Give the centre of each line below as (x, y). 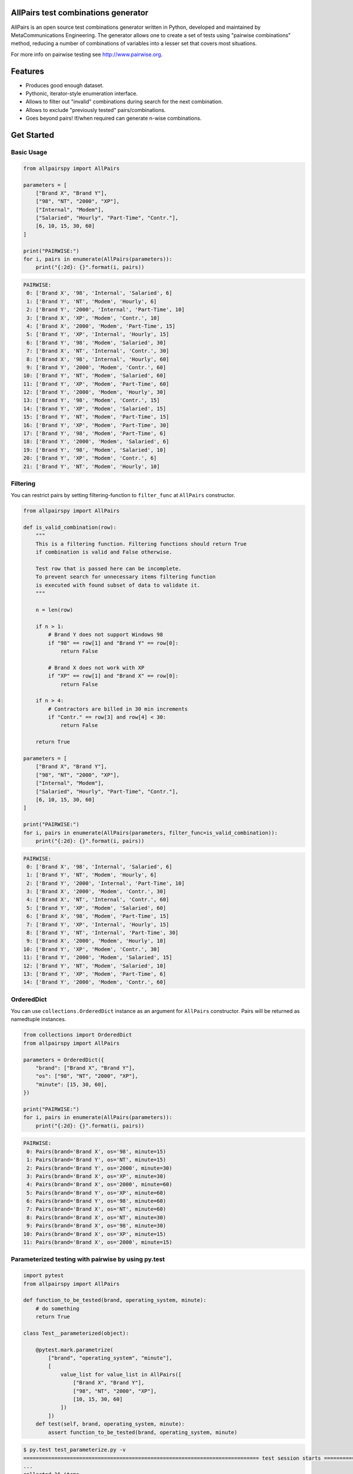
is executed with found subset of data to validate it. (118, 585)
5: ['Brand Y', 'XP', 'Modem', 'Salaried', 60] (96, 908)
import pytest (44, 1276)
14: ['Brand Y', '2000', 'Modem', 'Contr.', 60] (95, 982)
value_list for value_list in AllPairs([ (121, 1374)
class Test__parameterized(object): (76, 1333)
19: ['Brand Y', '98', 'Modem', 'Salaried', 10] (95, 450)
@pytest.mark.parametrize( (75, 1350)
